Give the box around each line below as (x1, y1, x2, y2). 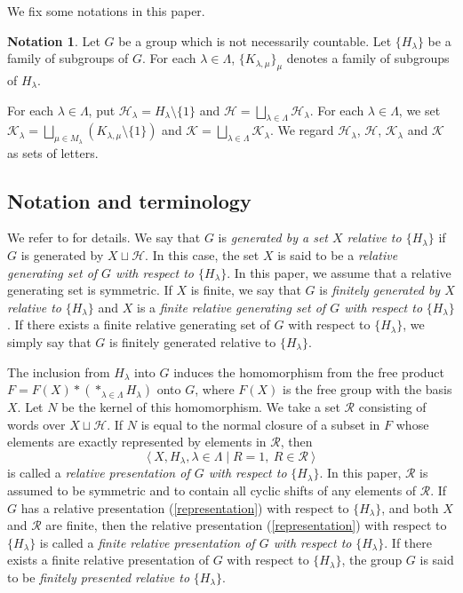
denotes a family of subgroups (286, 49, 450, 67)
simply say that (7, 332, 92, 351)
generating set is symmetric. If (7, 281, 172, 299)
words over (7, 415, 66, 433)
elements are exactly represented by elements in (7, 432, 267, 451)
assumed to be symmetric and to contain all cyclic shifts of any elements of (7, 480, 417, 499)
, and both (381, 498, 439, 517)
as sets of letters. (7, 143, 99, 162)
